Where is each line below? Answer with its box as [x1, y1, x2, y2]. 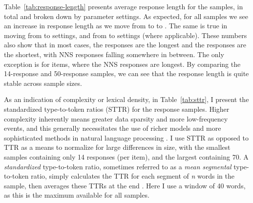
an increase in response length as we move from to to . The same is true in [4, 20, 228, 31]
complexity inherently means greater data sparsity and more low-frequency [4, 113, 228, 123]
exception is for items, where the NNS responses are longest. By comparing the [4, 59, 241, 69]
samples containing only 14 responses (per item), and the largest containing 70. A [4, 151, 249, 162]
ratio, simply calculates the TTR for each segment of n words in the [31, 171, 235, 181]
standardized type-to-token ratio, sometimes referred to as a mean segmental [4, 161, 232, 171]
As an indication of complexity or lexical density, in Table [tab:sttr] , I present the [4, 94, 249, 104]
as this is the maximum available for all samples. [4, 190, 149, 200]
